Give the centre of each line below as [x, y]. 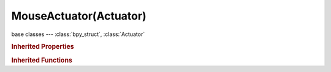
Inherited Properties [43, 47]
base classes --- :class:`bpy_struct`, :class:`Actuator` [78, 34]
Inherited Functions [42, 60]
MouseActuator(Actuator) [79, 16]
